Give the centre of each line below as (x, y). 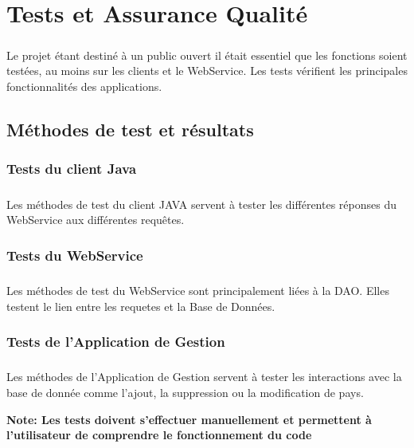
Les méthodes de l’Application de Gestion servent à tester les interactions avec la (204, 377)
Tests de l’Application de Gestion (116, 342)
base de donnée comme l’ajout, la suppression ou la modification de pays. (185, 392)
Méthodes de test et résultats (130, 129)
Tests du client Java (72, 169)
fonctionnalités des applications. (84, 86)
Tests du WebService (75, 255)
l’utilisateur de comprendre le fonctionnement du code (159, 435)
